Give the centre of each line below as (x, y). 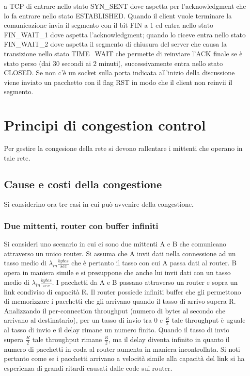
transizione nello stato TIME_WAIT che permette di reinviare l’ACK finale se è (123, 53)
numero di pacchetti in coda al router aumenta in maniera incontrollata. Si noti (122, 349)
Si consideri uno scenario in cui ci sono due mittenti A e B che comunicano (115, 244)
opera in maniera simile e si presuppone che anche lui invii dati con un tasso (117, 272)
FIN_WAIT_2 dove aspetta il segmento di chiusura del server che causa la (115, 44)
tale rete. (17, 157)
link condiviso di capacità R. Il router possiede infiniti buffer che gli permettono (123, 291)
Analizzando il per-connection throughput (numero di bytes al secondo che (115, 310)
